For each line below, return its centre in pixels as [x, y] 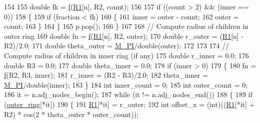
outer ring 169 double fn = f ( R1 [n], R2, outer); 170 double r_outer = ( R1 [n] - [124, 36]
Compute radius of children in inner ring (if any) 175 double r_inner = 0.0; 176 [126, 55]
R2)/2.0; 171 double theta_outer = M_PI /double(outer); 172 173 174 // [117, 46]
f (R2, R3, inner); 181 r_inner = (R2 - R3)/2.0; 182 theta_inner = [106, 75]
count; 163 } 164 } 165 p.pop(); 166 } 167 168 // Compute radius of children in [126, 26]
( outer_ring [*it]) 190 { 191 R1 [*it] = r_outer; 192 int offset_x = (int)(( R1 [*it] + [129, 104]
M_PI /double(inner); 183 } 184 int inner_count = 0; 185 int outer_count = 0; [126, 84]
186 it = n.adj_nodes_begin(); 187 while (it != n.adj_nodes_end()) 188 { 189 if [128, 94]
